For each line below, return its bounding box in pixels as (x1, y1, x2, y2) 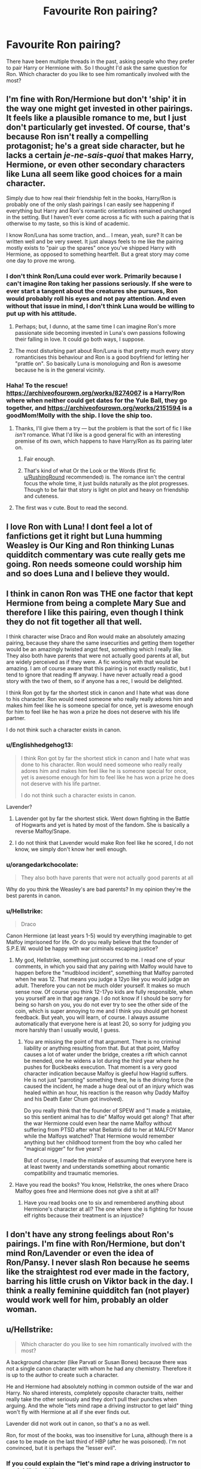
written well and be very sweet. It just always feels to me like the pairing (6, 238, 184, 245)
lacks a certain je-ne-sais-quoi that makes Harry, (6, 150, 194, 161)
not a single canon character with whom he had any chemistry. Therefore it (6, 1365, 191, 1372)
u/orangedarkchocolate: (6, 860, 79, 869)
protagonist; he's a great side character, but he (6, 141, 185, 151)
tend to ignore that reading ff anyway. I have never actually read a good (6, 671, 182, 678)
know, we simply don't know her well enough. (14, 845, 127, 853)
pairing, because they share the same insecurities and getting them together (6, 639, 195, 646)
